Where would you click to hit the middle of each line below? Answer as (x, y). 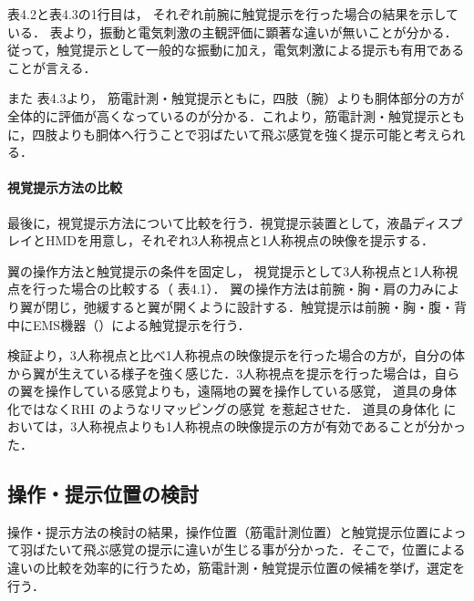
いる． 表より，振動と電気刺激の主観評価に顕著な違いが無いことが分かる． (232, 31)
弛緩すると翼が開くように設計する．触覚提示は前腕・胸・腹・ (268, 306)
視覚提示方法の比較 (65, 187)
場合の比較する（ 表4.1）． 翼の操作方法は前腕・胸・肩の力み (252, 289)
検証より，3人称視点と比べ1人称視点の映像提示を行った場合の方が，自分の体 (236, 355)
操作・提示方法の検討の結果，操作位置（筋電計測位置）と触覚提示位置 (218, 531)
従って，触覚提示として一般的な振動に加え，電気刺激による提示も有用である (236, 50)
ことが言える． (52, 67)
